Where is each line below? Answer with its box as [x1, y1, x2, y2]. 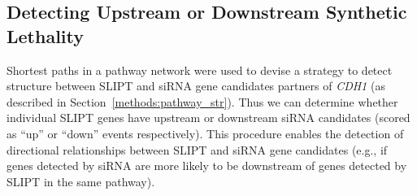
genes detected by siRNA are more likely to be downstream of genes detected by [7, 157, 407, 174]
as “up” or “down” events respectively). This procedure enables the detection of [7, 124, 404, 142]
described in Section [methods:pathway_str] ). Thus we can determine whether [7, 93, 398, 110]
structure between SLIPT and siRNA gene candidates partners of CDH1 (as [7, 77, 385, 94]
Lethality [7, 23, 85, 48]
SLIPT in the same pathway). [7, 172, 155, 189]
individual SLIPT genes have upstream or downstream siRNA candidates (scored [7, 109, 410, 126]
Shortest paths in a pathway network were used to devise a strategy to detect [7, 61, 393, 78]
